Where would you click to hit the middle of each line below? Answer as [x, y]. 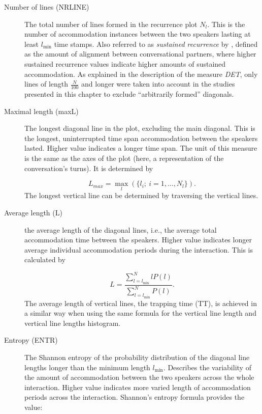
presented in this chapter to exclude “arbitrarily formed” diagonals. [129, 93]
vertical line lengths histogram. [73, 323]
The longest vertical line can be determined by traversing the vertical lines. [141, 195]
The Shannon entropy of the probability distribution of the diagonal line [137, 357]
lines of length [46, 84]
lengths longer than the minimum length [87, 367]
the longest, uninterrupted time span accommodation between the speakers [141, 138]
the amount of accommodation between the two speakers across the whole [139, 377]
